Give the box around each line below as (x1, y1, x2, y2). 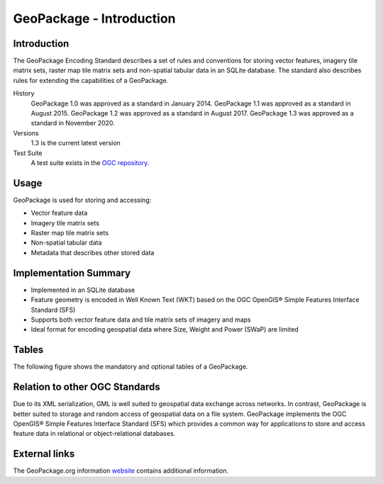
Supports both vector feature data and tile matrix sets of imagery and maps (30, 315, 251, 324)
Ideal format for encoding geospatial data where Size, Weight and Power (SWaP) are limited (30, 325, 299, 334)
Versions (13, 128, 39, 137)
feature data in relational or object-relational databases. (13, 429, 176, 438)
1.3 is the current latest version (30, 139, 121, 147)
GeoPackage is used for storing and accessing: (13, 196, 152, 204)
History (13, 89, 35, 98)
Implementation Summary (13, 266, 131, 279)
